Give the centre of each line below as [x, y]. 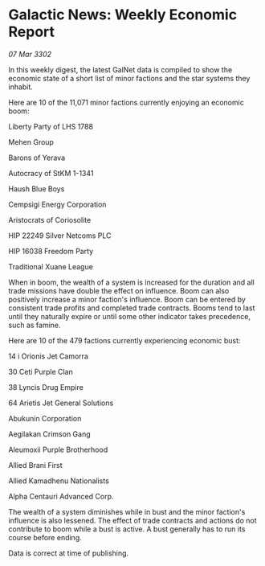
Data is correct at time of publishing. [69, 553]
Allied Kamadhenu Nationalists [59, 481]
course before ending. [45, 537]
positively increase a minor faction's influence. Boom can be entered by [127, 299]
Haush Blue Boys [37, 189]
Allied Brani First [35, 465]
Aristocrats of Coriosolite [50, 219]
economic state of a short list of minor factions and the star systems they [129, 78]
